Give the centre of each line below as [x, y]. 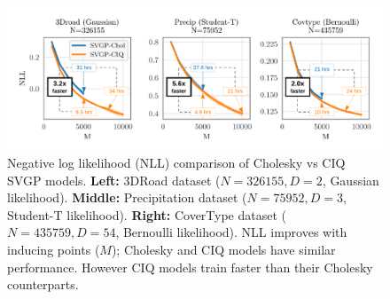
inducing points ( [54, 250]
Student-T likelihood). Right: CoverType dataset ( [147, 214]
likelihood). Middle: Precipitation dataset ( [127, 197]
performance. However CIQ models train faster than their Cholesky [190, 267]
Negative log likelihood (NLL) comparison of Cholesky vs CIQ [176, 163]
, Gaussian [351, 180]
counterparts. [43, 284]
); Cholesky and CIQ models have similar [223, 250]
